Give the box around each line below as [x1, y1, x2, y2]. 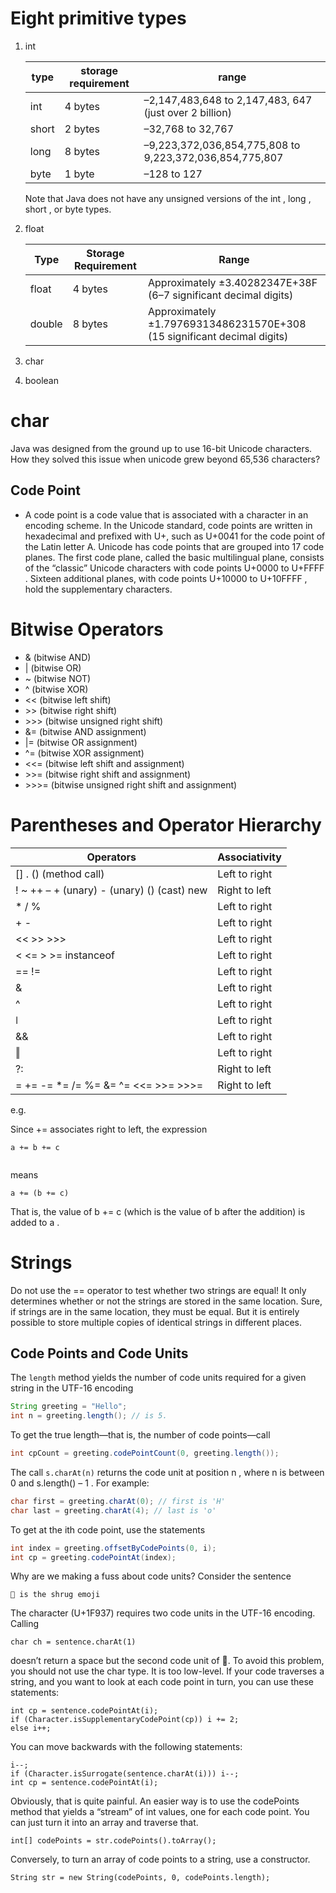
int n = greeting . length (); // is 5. [10, 1411, 168, 1421]
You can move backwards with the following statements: [10, 1741, 243, 1753]
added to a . [10, 1216, 60, 1228]
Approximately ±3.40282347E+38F [148, 275, 318, 289]
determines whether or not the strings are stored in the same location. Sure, [10, 1295, 323, 1307]
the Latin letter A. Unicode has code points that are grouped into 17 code [24, 540, 325, 552]
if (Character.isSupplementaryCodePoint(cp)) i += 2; [10, 1715, 240, 1725]
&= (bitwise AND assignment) [24, 725, 147, 737]
